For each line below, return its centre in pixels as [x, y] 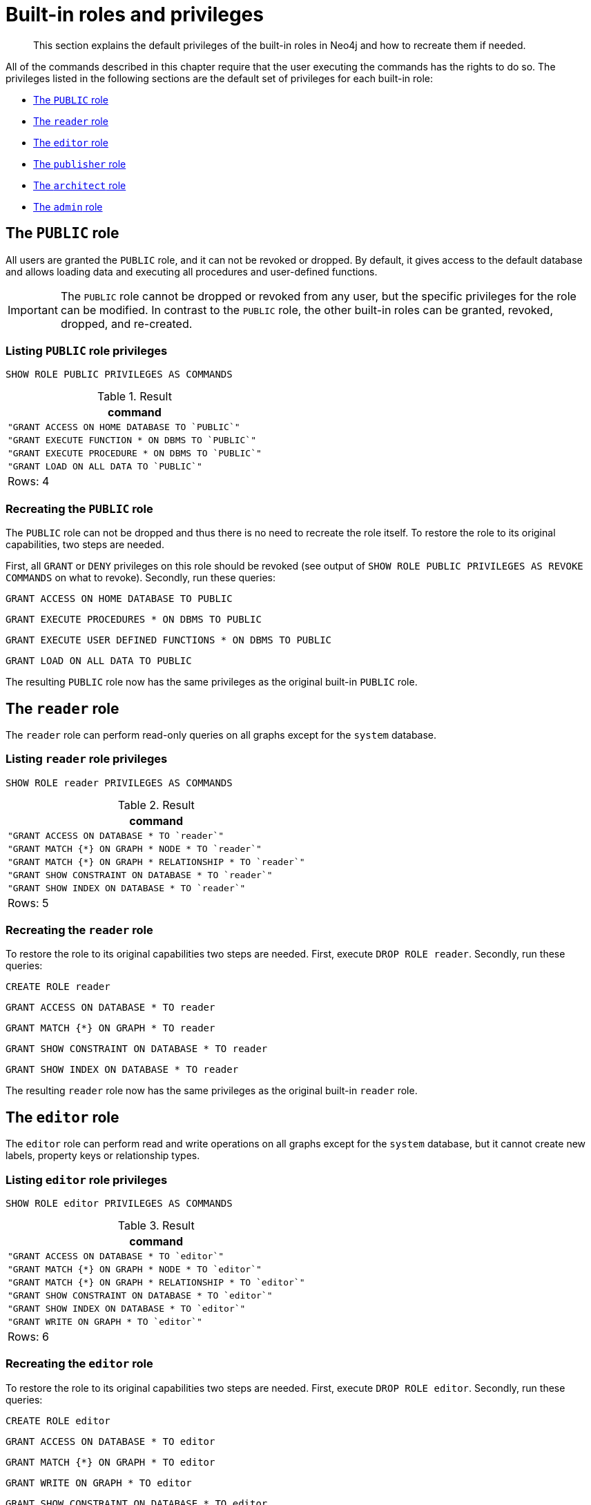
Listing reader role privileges [87, 759]
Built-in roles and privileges [135, 14]
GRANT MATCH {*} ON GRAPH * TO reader [110, 1028]
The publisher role [80, 164]
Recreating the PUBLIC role [79, 508]
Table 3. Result [156, 1226]
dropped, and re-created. [126, 323]
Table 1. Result [134, 397]
